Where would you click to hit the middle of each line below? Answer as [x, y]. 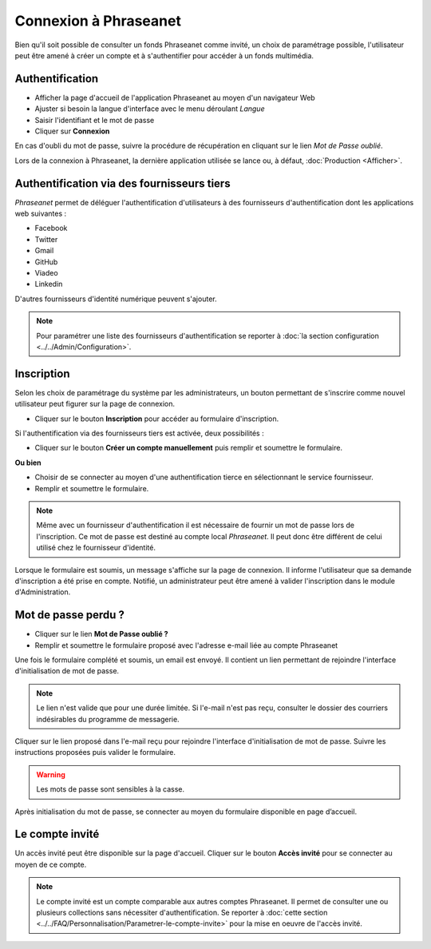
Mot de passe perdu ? [70, 615]
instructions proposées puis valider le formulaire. [95, 752]
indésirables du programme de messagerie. [108, 719]
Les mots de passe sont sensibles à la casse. [111, 789]
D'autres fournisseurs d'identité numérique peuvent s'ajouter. [116, 299]
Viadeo [47, 273]
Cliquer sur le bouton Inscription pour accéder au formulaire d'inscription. [157, 419]
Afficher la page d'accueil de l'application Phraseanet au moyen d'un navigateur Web [175, 97]
